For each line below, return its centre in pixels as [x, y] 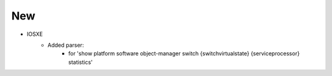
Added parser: [66, 45]
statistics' [81, 62]
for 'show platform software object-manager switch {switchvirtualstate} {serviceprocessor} [184, 54]
